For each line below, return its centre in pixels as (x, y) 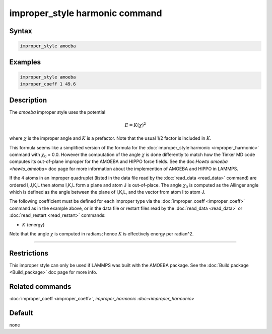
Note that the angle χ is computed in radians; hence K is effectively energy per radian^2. (101, 233)
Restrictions (29, 253)
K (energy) (33, 224)
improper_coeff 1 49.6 (48, 84)
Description (28, 100)
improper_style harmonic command (86, 13)
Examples (25, 62)
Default (21, 313)
